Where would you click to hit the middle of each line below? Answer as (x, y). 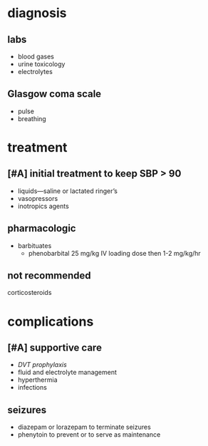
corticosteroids (30, 293)
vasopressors (38, 198)
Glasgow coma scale (54, 94)
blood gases (36, 56)
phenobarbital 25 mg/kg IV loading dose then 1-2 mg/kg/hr (114, 253)
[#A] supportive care (54, 348)
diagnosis (37, 13)
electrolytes (35, 72)
